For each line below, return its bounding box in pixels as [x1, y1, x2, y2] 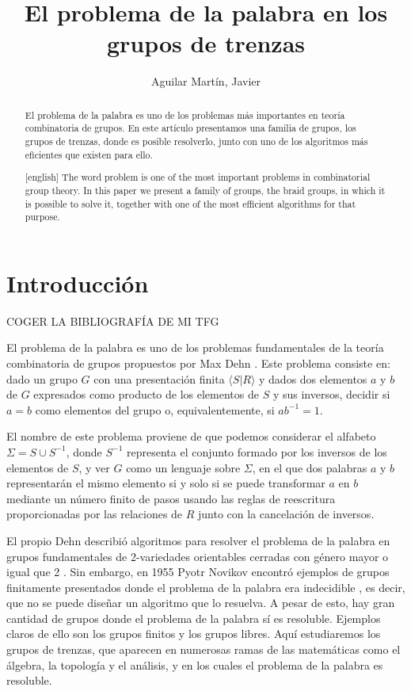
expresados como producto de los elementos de [33, 386, 259, 403]
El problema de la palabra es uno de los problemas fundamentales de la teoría [6, 339, 384, 356]
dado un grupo [6, 370, 78, 387]
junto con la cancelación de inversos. [198, 506, 375, 522]
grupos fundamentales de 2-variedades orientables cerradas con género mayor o [6, 548, 389, 564]
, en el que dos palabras [252, 459, 367, 475]
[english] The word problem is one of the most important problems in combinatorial [25, 170, 371, 184]
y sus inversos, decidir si [272, 386, 390, 403]
